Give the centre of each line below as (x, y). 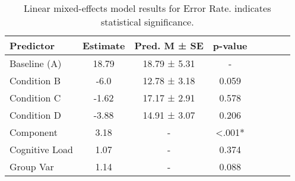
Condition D (35, 115)
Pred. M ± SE (169, 45)
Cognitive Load (41, 149)
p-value (230, 45)
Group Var (32, 166)
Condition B (35, 80)
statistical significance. (147, 22)
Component (34, 132)
